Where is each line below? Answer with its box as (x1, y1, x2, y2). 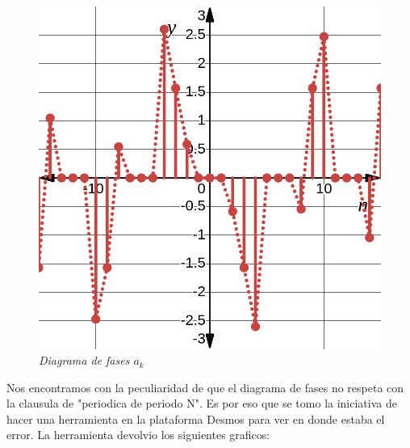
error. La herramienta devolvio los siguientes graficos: (6, 426, 270, 443)
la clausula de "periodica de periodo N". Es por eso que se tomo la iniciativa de (6, 395, 397, 412)
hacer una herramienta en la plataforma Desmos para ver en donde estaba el (6, 410, 385, 427)
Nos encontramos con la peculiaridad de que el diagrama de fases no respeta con (6, 378, 404, 395)
